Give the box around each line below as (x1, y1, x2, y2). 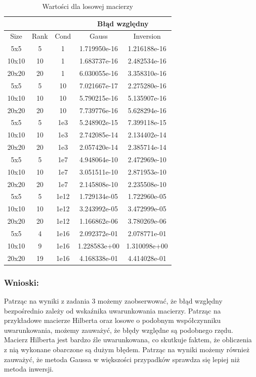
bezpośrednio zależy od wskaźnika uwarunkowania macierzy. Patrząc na (4, 305, 221, 315)
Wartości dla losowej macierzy (42, 1, 133, 11)
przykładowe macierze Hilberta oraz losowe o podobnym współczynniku (4, 315, 221, 325)
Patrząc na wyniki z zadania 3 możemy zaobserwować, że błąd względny (4, 295, 223, 306)
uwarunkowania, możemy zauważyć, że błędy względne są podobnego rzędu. (4, 324, 233, 335)
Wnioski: (4, 276, 39, 288)
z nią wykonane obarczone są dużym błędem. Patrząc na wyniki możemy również (4, 344, 250, 354)
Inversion (133, 31, 161, 41)
